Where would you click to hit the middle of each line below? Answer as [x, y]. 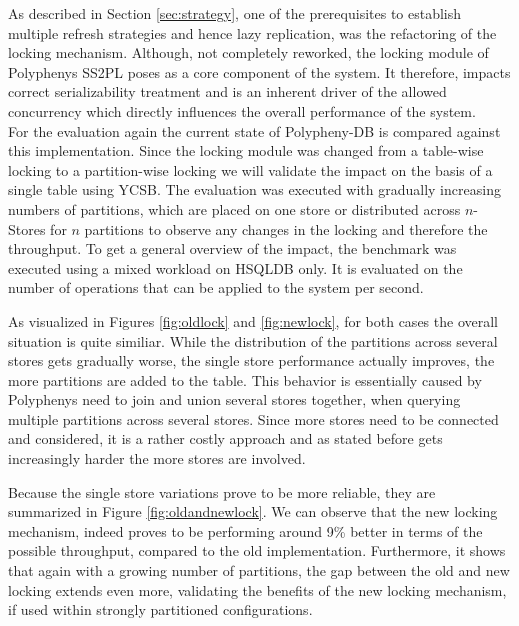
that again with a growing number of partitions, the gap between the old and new [259, 570]
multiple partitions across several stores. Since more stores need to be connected [253, 418]
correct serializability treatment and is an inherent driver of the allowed [227, 91]
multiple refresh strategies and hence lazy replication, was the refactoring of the [252, 32]
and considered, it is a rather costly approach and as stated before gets [225, 438]
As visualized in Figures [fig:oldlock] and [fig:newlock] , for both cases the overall [253, 320]
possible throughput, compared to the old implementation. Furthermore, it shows [257, 550]
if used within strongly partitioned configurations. [160, 609]
